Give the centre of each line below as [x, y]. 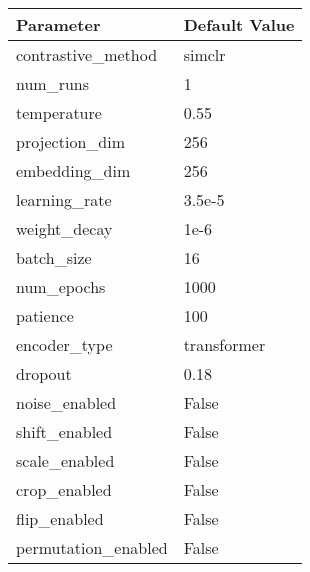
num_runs [53, 83]
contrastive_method [87, 54]
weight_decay [64, 228]
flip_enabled [60, 518]
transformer [224, 344]
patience [45, 315]
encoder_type [64, 344]
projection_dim [70, 141]
